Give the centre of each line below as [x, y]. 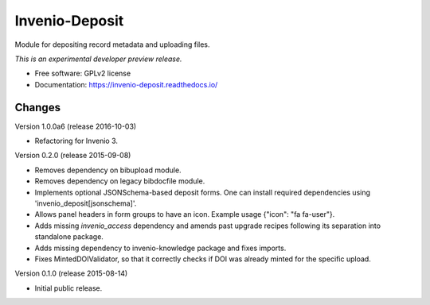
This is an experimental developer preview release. [98, 59]
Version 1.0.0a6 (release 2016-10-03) [76, 126]
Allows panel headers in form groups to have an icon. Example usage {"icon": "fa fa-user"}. [185, 214]
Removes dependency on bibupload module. [108, 170]
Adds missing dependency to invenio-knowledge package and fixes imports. [160, 248]
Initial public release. [68, 288]
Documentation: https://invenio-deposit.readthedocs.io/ [126, 84]
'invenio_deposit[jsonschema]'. [86, 203]
